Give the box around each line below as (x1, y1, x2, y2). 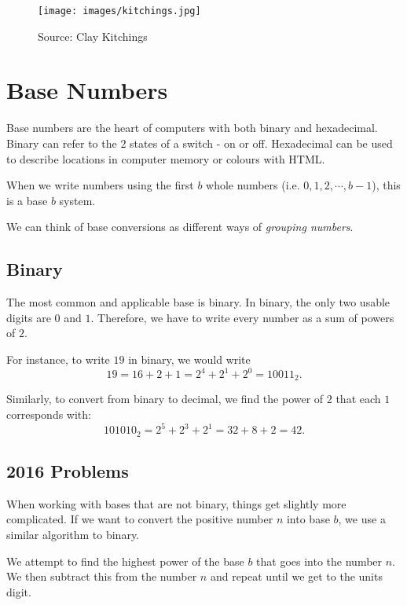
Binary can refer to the (6, 134, 117, 151)
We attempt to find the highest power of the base (6, 552, 244, 569)
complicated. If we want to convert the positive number (6, 511, 273, 527)
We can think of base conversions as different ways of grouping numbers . (6, 218, 354, 235)
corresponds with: (6, 406, 91, 423)
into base (286, 511, 330, 527)
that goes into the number (256, 552, 383, 569)
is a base (6, 192, 48, 208)
